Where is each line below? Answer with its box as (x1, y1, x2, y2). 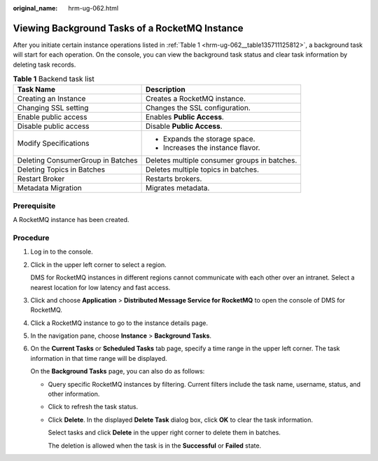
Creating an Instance (17, 94, 86, 104)
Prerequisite (13, 200, 56, 210)
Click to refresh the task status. (48, 403, 139, 411)
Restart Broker (17, 174, 65, 184)
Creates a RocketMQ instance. (145, 94, 246, 104)
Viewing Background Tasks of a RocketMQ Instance (13, 22, 244, 34)
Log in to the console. (30, 247, 94, 256)
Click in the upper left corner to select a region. (30, 260, 167, 269)
